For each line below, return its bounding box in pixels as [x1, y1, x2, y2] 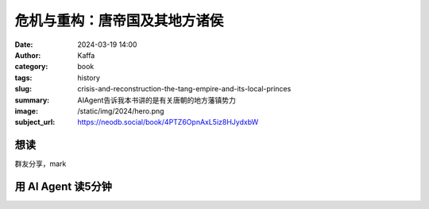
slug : [14, 84, 32, 94]
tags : [14, 72, 33, 83]
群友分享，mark [14, 159, 67, 168]
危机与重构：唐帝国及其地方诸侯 [14, 12, 224, 29]
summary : [14, 95, 50, 105]
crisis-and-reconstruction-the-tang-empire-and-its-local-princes [77, 84, 292, 94]
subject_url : [14, 118, 56, 127]
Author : [14, 50, 41, 60]
